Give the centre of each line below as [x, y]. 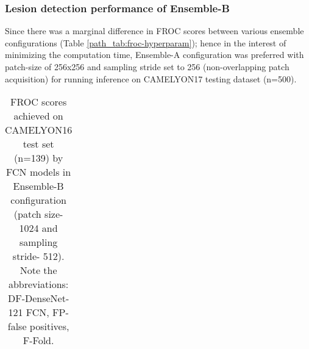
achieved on [38, 116]
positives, [49, 326]
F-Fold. [38, 340]
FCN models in [39, 172]
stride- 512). [38, 256]
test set [38, 144]
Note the [38, 270]
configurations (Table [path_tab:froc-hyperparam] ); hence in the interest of [146, 42]
